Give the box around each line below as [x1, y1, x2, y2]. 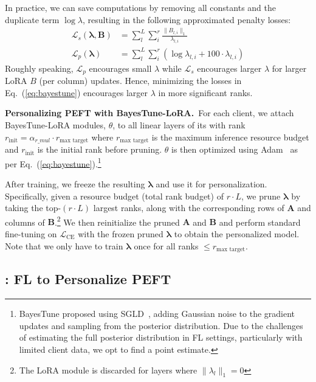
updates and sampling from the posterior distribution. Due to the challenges [19, 319, 303, 332]
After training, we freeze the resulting [5, 177, 145, 190]
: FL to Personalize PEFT [5, 269, 171, 288]
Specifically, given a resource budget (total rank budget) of [5, 189, 224, 202]
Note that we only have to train [5, 239, 123, 252]
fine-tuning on [5, 227, 57, 240]
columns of [5, 215, 45, 228]
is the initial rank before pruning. [37, 143, 162, 156]
